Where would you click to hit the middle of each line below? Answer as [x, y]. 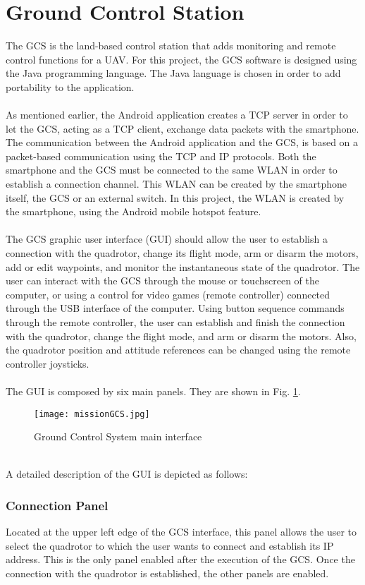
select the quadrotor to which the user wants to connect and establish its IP [170, 545]
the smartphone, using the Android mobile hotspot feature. [134, 211]
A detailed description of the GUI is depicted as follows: [127, 474]
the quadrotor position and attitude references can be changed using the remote [178, 350]
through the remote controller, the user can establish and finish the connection [175, 322]
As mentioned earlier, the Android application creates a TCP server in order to [177, 115]
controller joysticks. [48, 363]
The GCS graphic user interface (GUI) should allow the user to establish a [167, 239]
